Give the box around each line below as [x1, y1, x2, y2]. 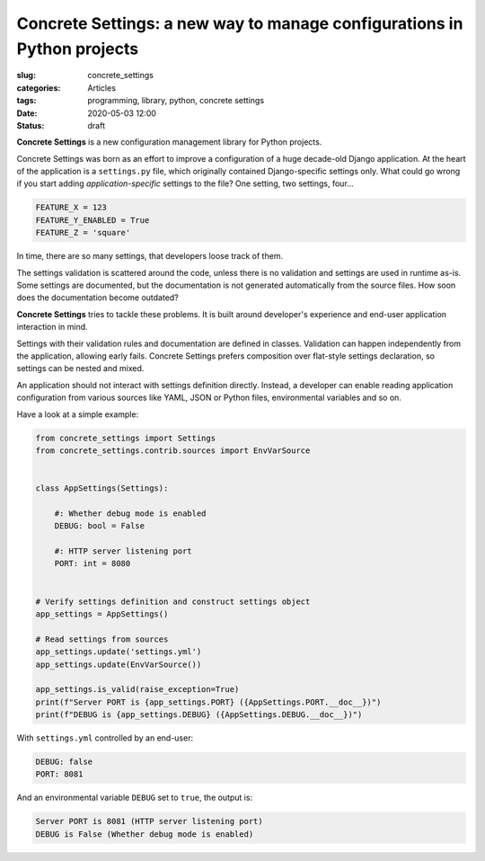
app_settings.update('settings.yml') [35, 647, 202, 657]
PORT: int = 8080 [54, 558, 131, 569]
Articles [87, 82, 117, 93]
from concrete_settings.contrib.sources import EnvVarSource [35, 445, 311, 456]
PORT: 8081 [35, 769, 84, 779]
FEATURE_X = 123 [35, 202, 108, 213]
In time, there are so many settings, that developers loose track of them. [16, 251, 283, 262]
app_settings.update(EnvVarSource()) [35, 659, 202, 670]
